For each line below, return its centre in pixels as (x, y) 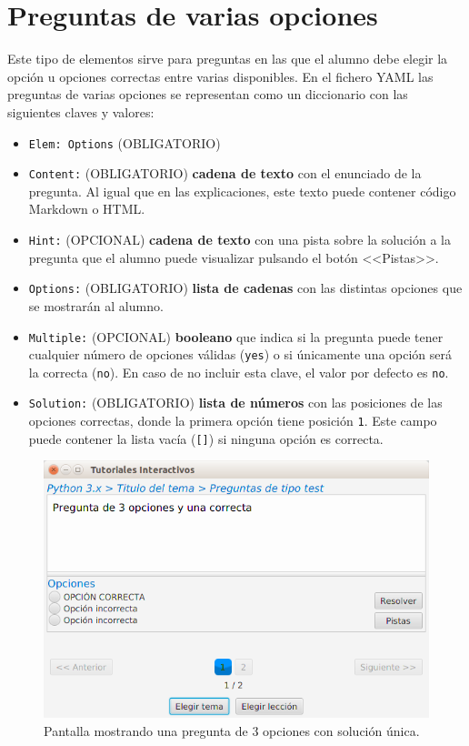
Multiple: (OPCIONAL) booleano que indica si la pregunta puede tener (236, 336)
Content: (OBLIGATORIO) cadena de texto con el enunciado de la (225, 173)
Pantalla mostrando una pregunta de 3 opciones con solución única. (232, 730)
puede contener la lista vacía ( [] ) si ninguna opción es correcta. (206, 438)
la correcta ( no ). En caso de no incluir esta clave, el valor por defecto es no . (239, 372)
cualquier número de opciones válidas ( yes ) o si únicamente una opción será (240, 354)
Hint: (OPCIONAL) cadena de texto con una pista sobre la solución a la (240, 239)
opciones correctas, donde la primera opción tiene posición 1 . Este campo (233, 421)
